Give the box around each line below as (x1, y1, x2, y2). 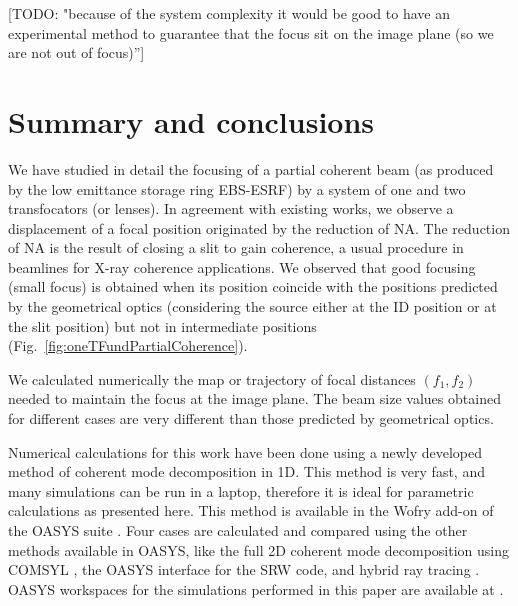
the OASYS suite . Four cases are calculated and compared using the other (8, 520, 468, 540)
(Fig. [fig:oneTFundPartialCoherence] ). (8, 335, 248, 356)
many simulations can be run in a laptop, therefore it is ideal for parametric (8, 480, 474, 501)
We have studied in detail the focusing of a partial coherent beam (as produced (8, 158, 494, 179)
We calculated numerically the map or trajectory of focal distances (8, 368, 416, 389)
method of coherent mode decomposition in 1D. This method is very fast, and (8, 461, 485, 482)
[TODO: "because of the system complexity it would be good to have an (8, 3, 450, 23)
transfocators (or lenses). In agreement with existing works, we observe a (8, 198, 454, 219)
